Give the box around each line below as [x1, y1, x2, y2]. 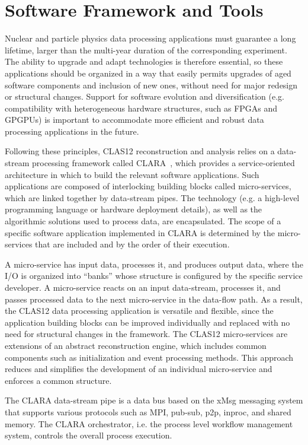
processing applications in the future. [5, 125, 139, 137]
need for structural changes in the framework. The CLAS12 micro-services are [5, 328, 288, 340]
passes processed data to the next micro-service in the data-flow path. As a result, [5, 293, 303, 305]
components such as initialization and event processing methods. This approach [5, 351, 294, 363]
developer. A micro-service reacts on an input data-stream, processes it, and [5, 281, 281, 293]
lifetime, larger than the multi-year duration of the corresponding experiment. [5, 43, 287, 56]
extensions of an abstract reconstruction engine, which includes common [5, 339, 267, 351]
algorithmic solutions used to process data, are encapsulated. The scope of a [5, 215, 281, 227]
